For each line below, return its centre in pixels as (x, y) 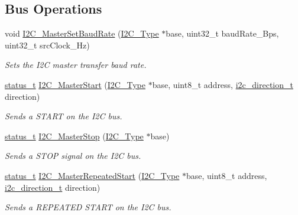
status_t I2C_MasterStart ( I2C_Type (75, 84)
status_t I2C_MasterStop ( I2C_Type (74, 136)
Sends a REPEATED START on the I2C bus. (88, 207)
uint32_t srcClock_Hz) (47, 45)
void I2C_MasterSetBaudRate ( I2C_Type (82, 33)
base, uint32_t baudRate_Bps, (222, 33)
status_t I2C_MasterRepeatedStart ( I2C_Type (92, 175)
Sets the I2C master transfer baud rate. (76, 65)
